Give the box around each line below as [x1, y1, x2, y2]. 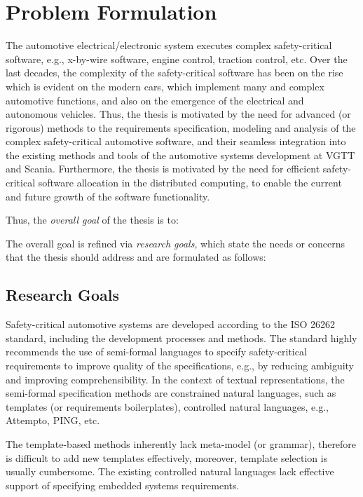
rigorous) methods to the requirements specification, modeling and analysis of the [6, 120, 356, 135]
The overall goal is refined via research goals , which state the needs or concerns [6, 236, 345, 250]
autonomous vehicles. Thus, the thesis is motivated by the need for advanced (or [6, 107, 351, 121]
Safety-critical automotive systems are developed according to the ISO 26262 [6, 317, 336, 332]
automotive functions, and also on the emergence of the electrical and [6, 93, 304, 107]
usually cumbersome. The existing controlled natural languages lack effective [6, 464, 334, 479]
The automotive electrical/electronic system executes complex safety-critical [6, 38, 332, 53]
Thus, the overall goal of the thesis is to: [6, 212, 179, 227]
